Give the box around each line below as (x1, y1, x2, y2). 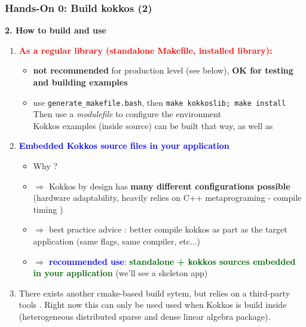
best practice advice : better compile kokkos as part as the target (48, 223, 287, 236)
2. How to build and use (5, 24, 106, 36)
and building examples (33, 76, 128, 88)
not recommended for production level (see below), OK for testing (33, 64, 293, 77)
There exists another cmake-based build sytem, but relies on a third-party (19, 286, 290, 299)
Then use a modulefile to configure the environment (33, 108, 222, 120)
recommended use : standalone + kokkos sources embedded (49, 255, 296, 267)
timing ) (33, 203, 63, 215)
